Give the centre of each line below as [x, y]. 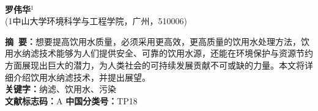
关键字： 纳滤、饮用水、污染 [61, 89]
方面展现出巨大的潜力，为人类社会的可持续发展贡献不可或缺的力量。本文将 [155, 65]
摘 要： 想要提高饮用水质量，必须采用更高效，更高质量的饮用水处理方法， [153, 41]
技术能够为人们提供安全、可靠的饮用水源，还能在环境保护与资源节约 [176, 53]
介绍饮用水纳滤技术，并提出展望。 [82, 77]
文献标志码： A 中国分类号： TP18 [71, 100]
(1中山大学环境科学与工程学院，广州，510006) [96, 21]
